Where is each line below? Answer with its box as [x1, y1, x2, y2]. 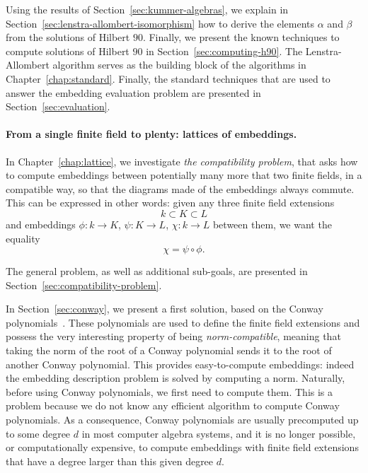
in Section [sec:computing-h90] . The [146, 43, 303, 58]
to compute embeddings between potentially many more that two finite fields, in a [6, 168, 362, 182]
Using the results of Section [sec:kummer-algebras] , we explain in [6, 2, 289, 16]
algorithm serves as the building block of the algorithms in [52, 57, 306, 72]
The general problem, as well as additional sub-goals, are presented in [6, 264, 308, 279]
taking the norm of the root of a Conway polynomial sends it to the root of [6, 343, 332, 358]
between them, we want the [212, 216, 332, 231]
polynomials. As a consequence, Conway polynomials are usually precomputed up [6, 412, 359, 427]
